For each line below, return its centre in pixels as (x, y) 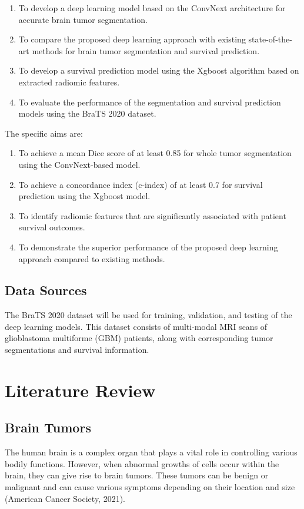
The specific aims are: (44, 133)
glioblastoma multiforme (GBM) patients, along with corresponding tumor (139, 338)
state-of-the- (270, 39)
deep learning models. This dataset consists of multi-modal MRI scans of (136, 326)
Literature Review (80, 390)
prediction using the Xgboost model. (84, 196)
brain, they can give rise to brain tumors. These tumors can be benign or (137, 475)
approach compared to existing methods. (92, 258)
